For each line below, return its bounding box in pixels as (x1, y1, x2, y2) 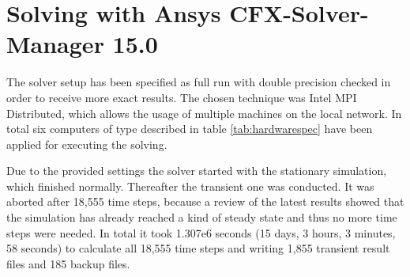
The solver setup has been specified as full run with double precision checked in (6, 74, 391, 90)
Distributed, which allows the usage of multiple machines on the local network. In (6, 104, 402, 121)
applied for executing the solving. (6, 135, 167, 152)
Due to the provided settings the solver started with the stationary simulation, (6, 162, 387, 179)
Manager (6, 28, 104, 60)
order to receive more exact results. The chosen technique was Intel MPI (6, 89, 357, 105)
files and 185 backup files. (6, 255, 130, 271)
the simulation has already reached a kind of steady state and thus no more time (6, 209, 397, 226)
